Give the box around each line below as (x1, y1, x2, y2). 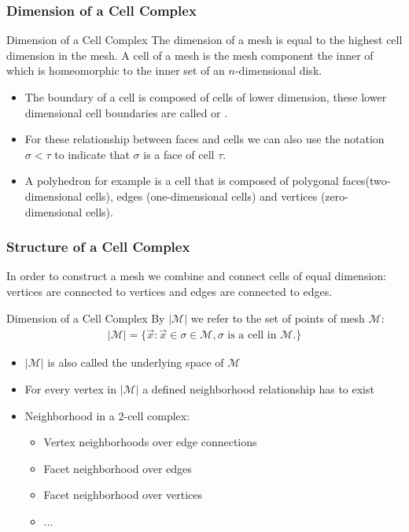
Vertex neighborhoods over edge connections (43, 434, 257, 450)
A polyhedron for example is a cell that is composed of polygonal (24, 172, 339, 189)
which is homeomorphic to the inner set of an (6, 62, 225, 79)
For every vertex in (24, 381, 116, 397)
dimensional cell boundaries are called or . (24, 104, 228, 120)
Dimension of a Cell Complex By (6, 309, 165, 326)
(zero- (320, 187, 348, 204)
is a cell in (227, 330, 277, 342)
